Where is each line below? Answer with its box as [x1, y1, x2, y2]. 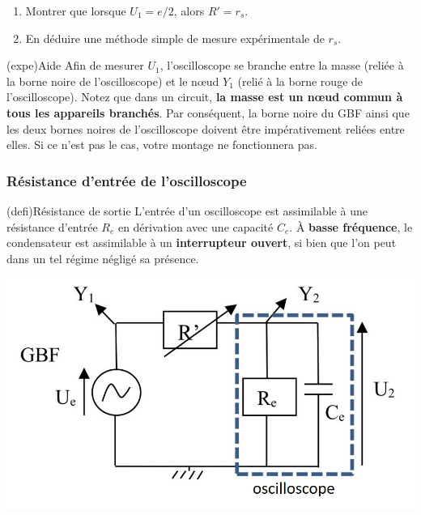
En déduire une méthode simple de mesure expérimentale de [25, 29, 325, 46]
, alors [173, 2, 205, 19]
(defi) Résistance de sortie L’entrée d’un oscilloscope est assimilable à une [6, 202, 368, 219]
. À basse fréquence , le [289, 218, 413, 235]
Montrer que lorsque [25, 2, 126, 19]
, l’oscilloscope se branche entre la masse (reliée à [159, 57, 404, 74]
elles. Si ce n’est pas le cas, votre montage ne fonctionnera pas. [6, 136, 317, 153]
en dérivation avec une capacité [117, 218, 274, 235]
